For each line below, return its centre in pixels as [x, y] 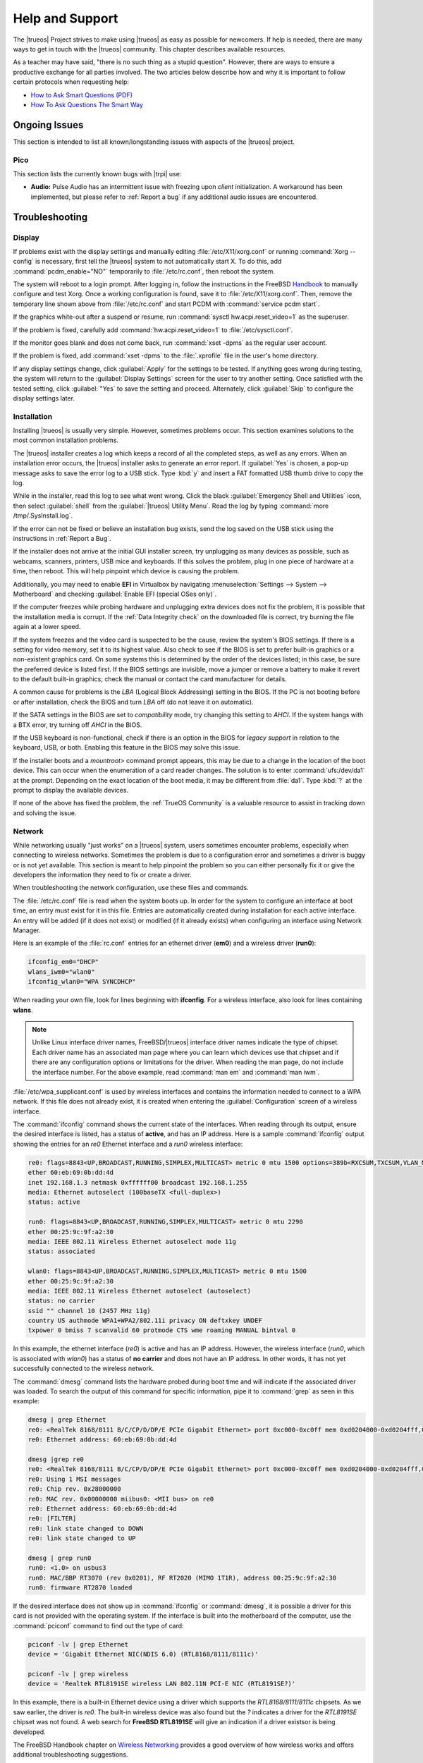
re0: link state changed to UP [82, 1538]
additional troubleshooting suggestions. [70, 1755]
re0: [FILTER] [52, 1519]
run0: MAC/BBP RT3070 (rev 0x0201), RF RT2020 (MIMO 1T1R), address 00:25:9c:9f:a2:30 [182, 1578]
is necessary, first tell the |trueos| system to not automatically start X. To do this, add [159, 262]
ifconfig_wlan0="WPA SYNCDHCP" [82, 982]
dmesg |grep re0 [56, 1459]
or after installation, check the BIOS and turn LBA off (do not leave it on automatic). [133, 702]
